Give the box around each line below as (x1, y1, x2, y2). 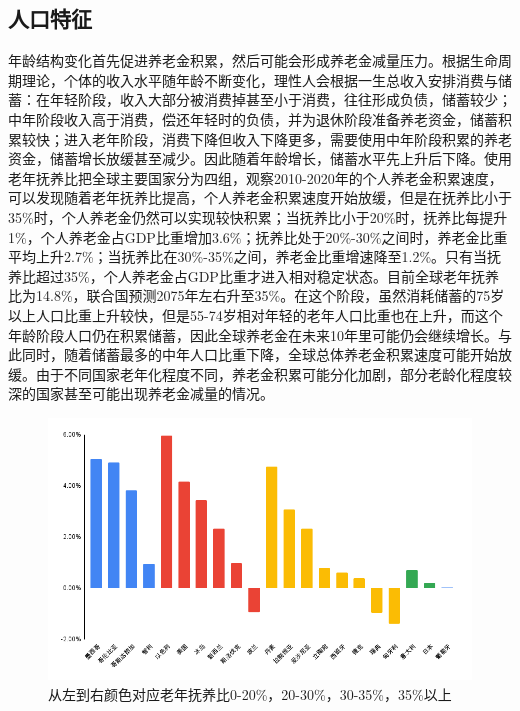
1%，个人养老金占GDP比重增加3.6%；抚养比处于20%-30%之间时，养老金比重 (8, 226, 508, 247)
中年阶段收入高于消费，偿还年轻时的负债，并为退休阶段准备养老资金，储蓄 (8, 108, 498, 129)
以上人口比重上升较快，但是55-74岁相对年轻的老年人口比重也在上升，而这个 (8, 304, 503, 325)
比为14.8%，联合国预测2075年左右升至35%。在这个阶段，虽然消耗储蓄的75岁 (8, 285, 505, 306)
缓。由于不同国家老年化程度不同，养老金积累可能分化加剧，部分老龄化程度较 (8, 363, 512, 384)
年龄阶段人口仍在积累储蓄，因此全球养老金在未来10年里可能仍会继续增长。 (8, 324, 498, 345)
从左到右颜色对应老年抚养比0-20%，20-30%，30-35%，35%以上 (48, 683, 452, 704)
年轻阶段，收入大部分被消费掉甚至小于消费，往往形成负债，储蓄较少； (49, 89, 512, 110)
